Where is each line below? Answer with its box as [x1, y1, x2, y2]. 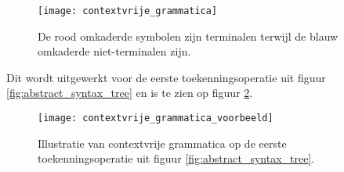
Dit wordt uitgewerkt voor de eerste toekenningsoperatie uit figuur [6, 69, 326, 85]
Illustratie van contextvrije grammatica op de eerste [38, 134, 287, 151]
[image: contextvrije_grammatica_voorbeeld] [38, 113, 273, 124]
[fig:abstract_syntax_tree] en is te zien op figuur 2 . [6, 84, 253, 101]
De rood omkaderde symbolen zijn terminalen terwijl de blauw [38, 27, 339, 44]
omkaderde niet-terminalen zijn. [38, 43, 191, 59]
